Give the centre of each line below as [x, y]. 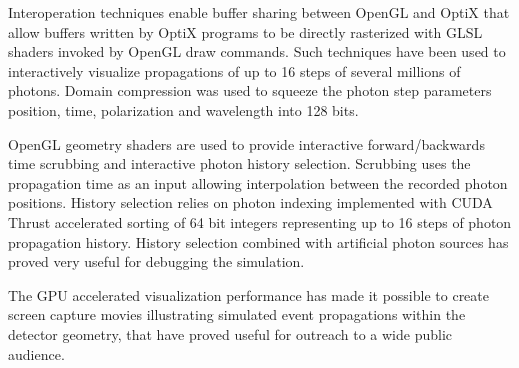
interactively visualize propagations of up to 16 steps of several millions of [234, 70]
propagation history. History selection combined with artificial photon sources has [258, 241]
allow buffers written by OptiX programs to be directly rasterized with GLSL [245, 31]
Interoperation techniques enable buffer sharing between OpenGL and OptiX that [259, 12]
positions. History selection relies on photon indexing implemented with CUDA [250, 202]
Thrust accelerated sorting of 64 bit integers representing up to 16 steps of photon [260, 221]
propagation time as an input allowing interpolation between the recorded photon [258, 182]
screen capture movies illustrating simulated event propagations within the [237, 314]
